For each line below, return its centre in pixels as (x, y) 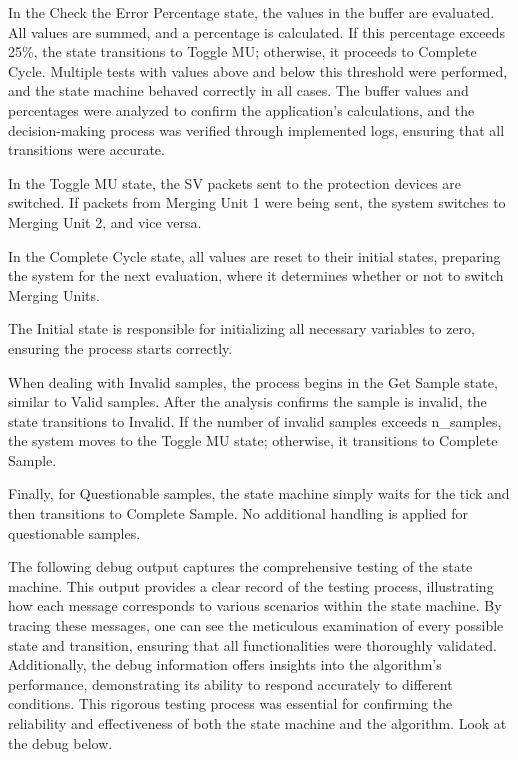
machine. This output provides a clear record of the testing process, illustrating (251, 585)
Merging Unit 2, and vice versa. (105, 221)
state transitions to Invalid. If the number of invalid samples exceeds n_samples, (255, 420)
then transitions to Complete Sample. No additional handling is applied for (238, 513)
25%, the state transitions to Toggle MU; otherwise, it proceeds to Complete (242, 51)
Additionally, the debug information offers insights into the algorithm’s (225, 664)
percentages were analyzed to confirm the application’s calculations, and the (241, 109)
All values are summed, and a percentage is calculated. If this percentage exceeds (257, 31)
